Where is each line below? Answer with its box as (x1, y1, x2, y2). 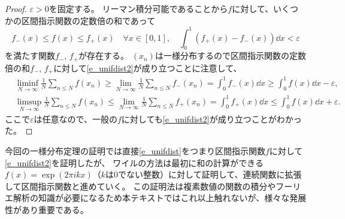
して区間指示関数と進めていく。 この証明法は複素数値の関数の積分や (5, 179, 276, 192)
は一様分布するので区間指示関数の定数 (155, 49, 306, 62)
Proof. (5, 2, 27, 14)
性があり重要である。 (5, 203, 89, 216)
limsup (17, 97, 42, 106)
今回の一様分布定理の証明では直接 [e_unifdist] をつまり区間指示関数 (5, 145, 265, 157)
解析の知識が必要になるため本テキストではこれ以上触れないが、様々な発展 (13, 191, 307, 204)
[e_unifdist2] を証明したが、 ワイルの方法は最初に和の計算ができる (5, 156, 264, 169)
